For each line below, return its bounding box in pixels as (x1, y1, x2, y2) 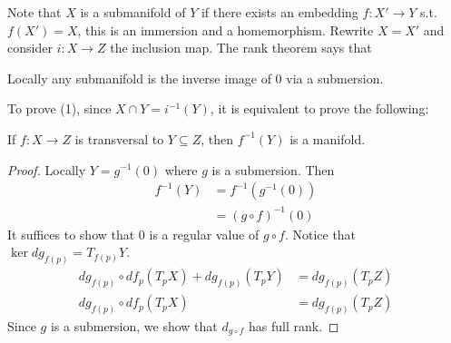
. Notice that (284, 224, 357, 243)
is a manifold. (289, 129, 366, 148)
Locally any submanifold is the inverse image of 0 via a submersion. (7, 68, 384, 87)
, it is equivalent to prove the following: (210, 99, 429, 118)
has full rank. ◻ (249, 316, 339, 335)
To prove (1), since (7, 99, 112, 118)
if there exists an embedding (201, 3, 358, 21)
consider (7, 38, 53, 57)
